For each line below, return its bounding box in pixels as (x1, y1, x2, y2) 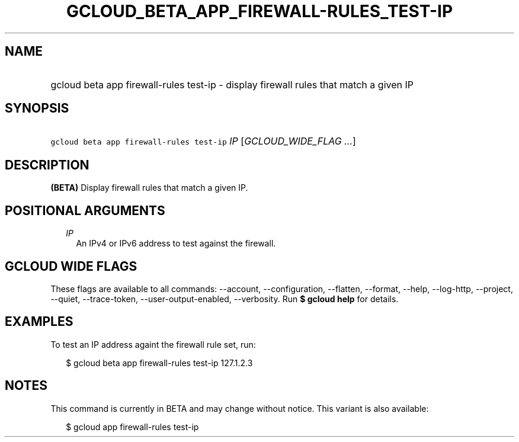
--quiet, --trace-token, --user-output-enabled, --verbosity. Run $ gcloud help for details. (50, 293, 399, 304)
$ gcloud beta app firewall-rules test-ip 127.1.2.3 (66, 357, 253, 368)
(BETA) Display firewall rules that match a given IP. (50, 182, 248, 193)
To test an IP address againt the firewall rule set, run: (50, 339, 256, 350)
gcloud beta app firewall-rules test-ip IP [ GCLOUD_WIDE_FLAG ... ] (50, 135, 356, 148)
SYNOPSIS (5, 101, 69, 116)
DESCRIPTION (5, 157, 89, 172)
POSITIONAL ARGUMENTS (5, 203, 165, 218)
